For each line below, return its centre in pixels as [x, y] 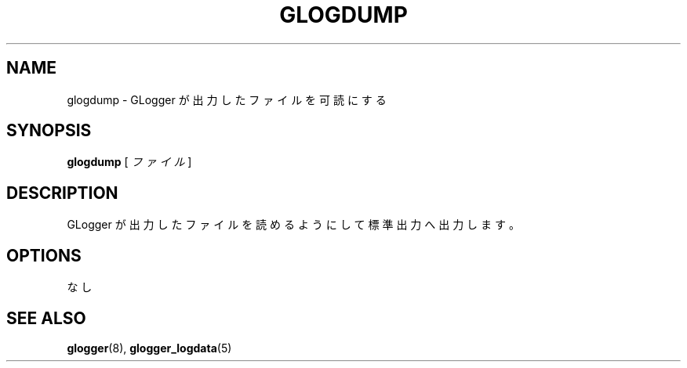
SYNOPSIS [49, 131]
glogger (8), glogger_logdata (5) [149, 348]
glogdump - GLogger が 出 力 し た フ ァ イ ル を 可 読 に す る [227, 99]
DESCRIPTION [62, 193]
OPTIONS [44, 255]
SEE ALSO [46, 318]
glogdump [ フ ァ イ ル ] [129, 162]
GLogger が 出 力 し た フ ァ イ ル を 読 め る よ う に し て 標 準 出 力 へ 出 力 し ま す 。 [293, 225]
